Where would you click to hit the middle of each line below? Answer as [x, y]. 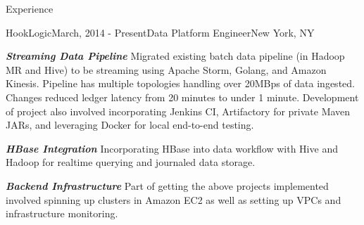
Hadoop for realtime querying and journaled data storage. [131, 162]
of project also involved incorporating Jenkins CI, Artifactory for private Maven [178, 111]
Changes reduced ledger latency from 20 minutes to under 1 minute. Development [182, 97]
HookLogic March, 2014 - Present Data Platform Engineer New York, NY [160, 32]
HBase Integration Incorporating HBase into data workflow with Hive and [172, 148]
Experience [30, 8]
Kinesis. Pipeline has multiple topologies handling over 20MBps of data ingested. [180, 83]
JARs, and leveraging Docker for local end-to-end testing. [130, 125]
